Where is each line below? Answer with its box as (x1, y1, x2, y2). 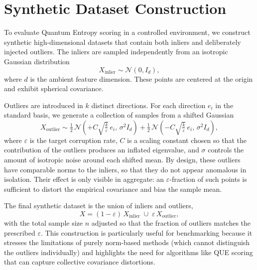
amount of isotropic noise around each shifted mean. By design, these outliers (4, 154, 241, 165)
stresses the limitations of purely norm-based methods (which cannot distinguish (4, 237, 250, 248)
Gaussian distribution (4, 56, 70, 66)
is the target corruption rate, (29, 135, 118, 145)
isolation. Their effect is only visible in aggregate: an (4, 174, 164, 184)
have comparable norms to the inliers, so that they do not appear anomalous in (4, 164, 247, 174)
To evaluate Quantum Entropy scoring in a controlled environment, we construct (4, 27, 251, 37)
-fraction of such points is (169, 174, 247, 184)
